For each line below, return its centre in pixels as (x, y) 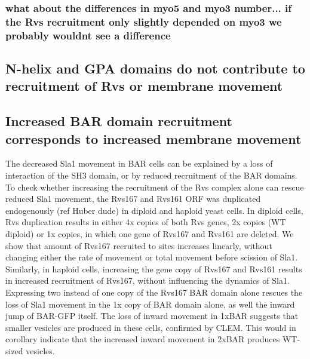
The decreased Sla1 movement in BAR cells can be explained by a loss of (139, 163)
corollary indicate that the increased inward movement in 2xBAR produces (143, 339)
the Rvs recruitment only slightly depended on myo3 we (144, 21)
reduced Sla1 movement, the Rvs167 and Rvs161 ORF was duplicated (133, 199)
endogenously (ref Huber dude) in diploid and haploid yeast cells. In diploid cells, (154, 210)
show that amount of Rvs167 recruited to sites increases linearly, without (139, 245)
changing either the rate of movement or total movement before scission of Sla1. (152, 257)
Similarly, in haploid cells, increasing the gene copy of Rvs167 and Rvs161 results (154, 269)
